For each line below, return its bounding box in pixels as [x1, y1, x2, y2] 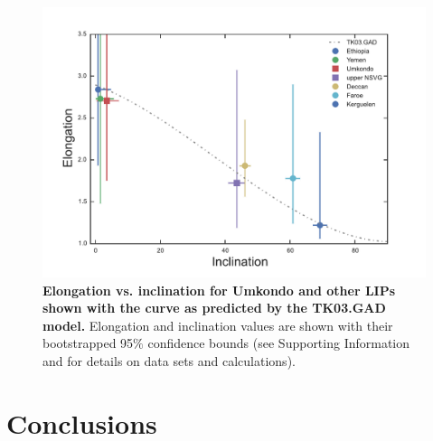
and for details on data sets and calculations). [42, 351, 296, 370]
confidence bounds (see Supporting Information [147, 333, 410, 352]
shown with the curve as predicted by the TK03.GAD [42, 298, 386, 317]
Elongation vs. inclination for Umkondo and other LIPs [42, 280, 396, 299]
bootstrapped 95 [42, 333, 134, 352]
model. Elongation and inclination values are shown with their [42, 315, 393, 334]
